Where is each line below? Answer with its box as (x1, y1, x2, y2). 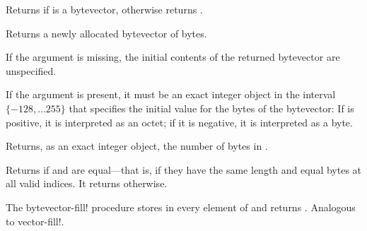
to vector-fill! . (6, 213, 64, 228)
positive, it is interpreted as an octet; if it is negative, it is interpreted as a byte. (6, 114, 353, 129)
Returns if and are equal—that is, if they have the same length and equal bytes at (6, 162, 362, 177)
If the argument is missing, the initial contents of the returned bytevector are (6, 49, 340, 64)
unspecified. (6, 63, 57, 78)
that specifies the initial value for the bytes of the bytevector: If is (69, 100, 354, 115)
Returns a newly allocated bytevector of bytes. (6, 25, 207, 40)
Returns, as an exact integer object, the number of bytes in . (6, 138, 268, 153)
